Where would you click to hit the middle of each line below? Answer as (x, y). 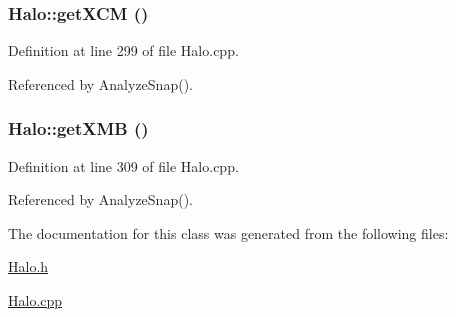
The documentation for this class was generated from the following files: (228, 232)
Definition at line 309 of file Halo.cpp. (123, 165)
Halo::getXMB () (78, 128)
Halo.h (28, 266)
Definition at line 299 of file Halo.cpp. (123, 50)
